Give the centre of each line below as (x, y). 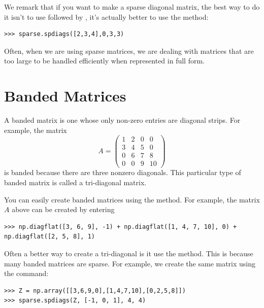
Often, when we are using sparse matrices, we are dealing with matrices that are (129, 50)
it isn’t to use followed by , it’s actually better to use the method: (106, 16)
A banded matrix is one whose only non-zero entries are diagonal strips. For (122, 120)
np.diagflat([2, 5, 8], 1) (49, 237)
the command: (26, 273)
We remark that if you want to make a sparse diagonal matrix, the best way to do (132, 7)
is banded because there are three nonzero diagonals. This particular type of (123, 172)
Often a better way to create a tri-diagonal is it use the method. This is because (129, 253)
